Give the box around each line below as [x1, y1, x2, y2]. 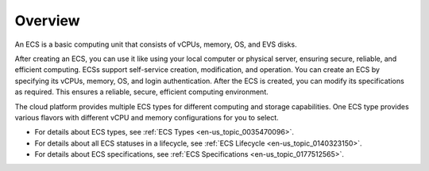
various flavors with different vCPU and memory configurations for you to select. [14, 112, 280, 122]
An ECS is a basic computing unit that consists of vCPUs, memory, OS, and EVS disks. [14, 40, 297, 49]
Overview [14, 12, 80, 29]
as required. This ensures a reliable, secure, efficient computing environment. [14, 87, 269, 97]
